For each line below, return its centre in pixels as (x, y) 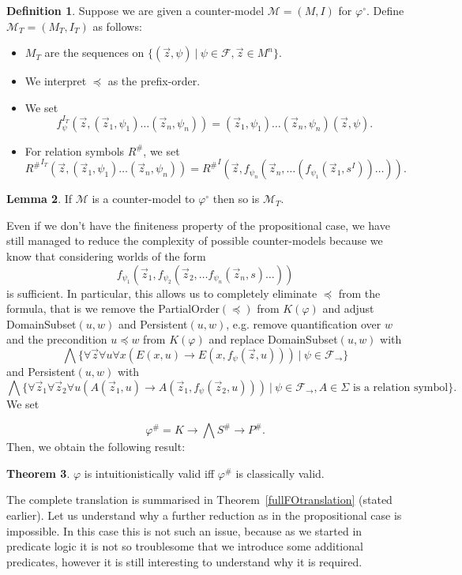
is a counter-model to (143, 199)
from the (359, 293)
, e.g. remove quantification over (304, 323)
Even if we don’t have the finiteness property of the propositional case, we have (198, 225)
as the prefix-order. (154, 81)
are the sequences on (94, 53)
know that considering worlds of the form (106, 256)
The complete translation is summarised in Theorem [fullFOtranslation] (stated (199, 500)
